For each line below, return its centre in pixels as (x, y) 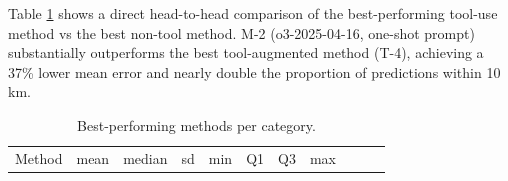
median (145, 157)
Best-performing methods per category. (196, 124)
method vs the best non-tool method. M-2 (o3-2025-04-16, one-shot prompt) (241, 32)
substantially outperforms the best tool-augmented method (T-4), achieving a (246, 52)
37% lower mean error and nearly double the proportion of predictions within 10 (254, 71)
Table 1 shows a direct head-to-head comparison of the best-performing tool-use (253, 13)
